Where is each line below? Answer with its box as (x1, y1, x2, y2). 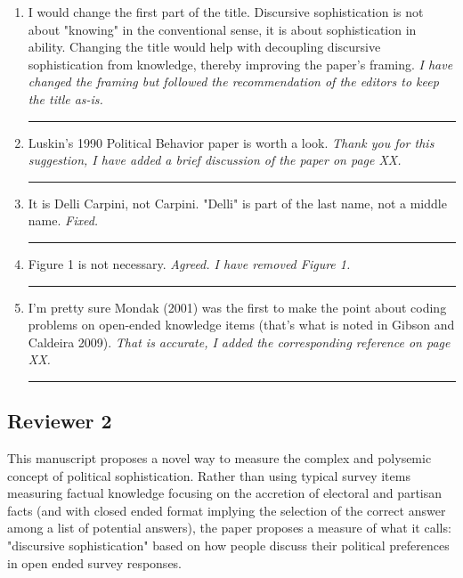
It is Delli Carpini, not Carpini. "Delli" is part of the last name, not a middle (28, 193, 447, 212)
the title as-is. (28, 89, 103, 108)
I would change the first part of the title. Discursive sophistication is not (28, 3, 424, 20)
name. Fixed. (28, 211, 99, 230)
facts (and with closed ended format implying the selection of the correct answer (7, 501, 446, 519)
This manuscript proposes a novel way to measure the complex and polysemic (7, 449, 432, 468)
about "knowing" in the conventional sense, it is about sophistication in (28, 20, 417, 38)
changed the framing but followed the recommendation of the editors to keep (28, 72, 439, 91)
